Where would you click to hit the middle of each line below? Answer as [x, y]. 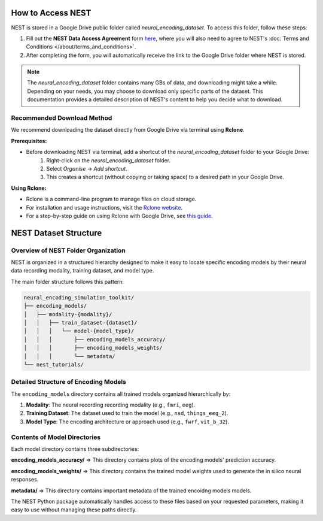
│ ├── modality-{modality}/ [68, 314]
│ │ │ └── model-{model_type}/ [79, 331]
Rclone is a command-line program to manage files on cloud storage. [111, 199]
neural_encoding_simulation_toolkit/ [79, 297]
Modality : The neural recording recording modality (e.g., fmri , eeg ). [111, 405]
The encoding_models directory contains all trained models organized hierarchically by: [121, 394]
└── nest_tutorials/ [54, 364]
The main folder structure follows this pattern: [68, 281]
